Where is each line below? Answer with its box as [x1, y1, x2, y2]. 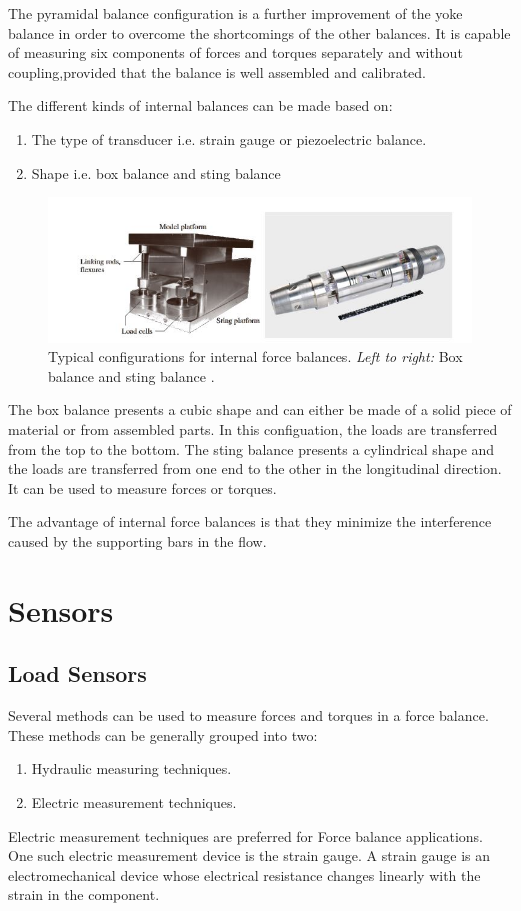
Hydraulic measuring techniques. [31, 758, 232, 779]
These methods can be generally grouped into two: [8, 724, 318, 745]
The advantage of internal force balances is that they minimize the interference [8, 511, 492, 532]
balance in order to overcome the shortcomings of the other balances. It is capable [8, 22, 511, 43]
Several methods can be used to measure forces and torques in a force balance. [8, 705, 489, 726]
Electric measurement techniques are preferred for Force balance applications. [8, 825, 483, 846]
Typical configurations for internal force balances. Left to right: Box [48, 346, 463, 367]
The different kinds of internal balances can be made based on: [8, 95, 393, 116]
